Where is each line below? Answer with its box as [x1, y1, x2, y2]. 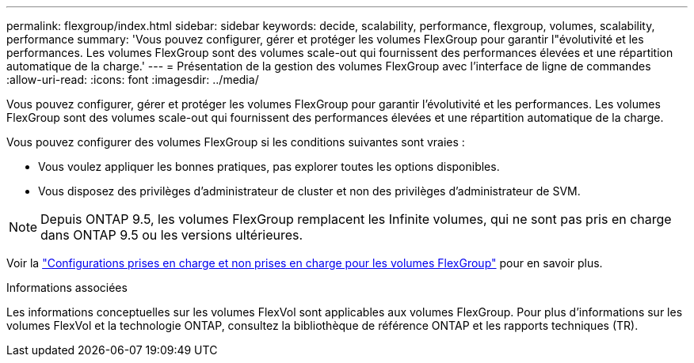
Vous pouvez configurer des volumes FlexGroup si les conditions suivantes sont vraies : [6, 135, 465, 149]
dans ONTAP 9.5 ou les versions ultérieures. [40, 227, 303, 243]
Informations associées [6, 281, 128, 294]
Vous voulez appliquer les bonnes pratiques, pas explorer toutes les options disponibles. [38, 160, 500, 173]
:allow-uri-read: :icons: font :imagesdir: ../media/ [6, 73, 259, 86]
